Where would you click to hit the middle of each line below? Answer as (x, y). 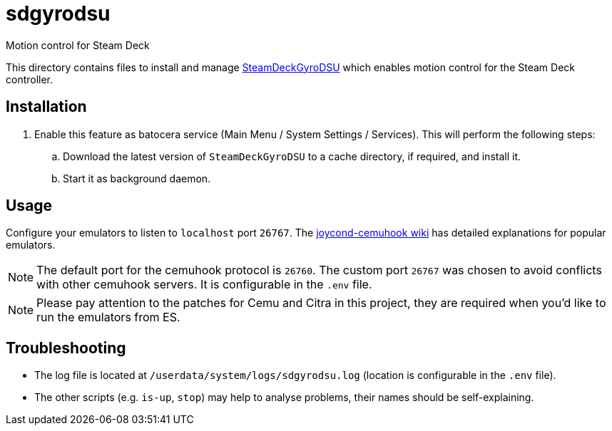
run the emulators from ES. (108, 317)
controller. (30, 79)
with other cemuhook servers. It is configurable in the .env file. (204, 285)
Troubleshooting (66, 348)
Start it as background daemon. (137, 178)
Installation (46, 107)
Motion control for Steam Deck (78, 45)
